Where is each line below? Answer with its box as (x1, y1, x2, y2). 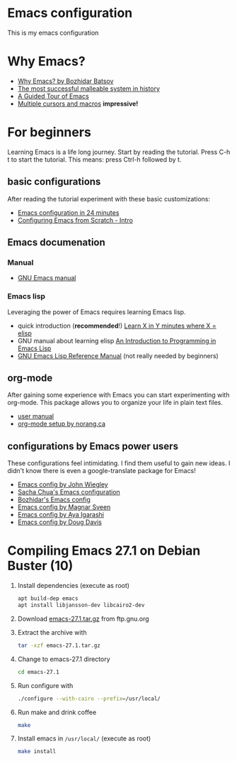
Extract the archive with (17, 628, 87, 636)
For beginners (7, 124, 92, 140)
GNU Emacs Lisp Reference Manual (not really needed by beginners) (17, 351, 219, 360)
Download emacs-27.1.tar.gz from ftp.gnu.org (17, 614, 150, 623)
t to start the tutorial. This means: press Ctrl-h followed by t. (7, 155, 182, 164)
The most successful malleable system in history (17, 84, 161, 93)
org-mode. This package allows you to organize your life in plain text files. (7, 399, 223, 407)
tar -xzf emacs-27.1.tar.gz (17, 642, 100, 649)
